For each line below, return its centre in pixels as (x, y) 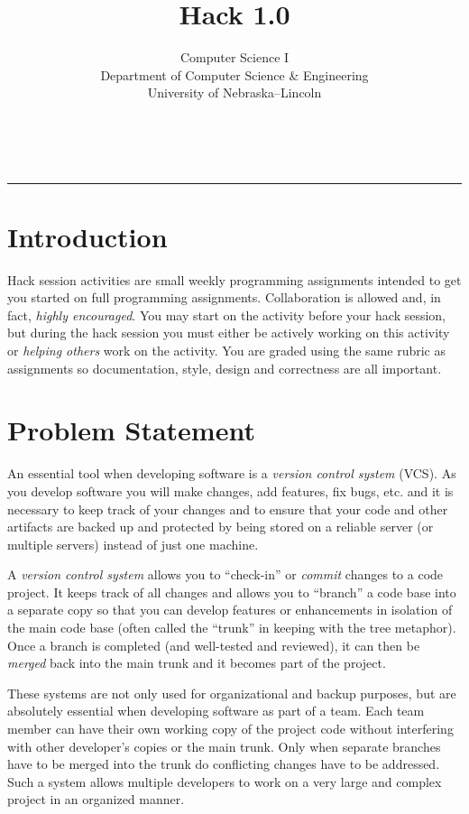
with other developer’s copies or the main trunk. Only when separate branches (224, 746)
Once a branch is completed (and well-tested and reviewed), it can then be (214, 645)
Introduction (87, 236)
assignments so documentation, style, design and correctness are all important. (225, 368)
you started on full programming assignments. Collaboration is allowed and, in (224, 297)
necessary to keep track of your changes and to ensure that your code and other (228, 509)
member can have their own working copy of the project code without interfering (230, 729)
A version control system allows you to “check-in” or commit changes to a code (225, 574)
